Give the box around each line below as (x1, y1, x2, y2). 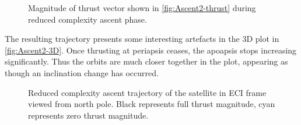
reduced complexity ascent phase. (28, 13, 147, 25)
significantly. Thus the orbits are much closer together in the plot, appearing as (5, 55, 288, 67)
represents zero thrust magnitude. (28, 109, 149, 121)
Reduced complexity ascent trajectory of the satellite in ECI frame (28, 86, 267, 98)
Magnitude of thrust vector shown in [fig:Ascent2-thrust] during (28, 2, 256, 13)
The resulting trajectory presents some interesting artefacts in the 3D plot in (5, 33, 279, 45)
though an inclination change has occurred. (5, 66, 159, 78)
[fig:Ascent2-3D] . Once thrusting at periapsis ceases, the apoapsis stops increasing (5, 44, 297, 56)
